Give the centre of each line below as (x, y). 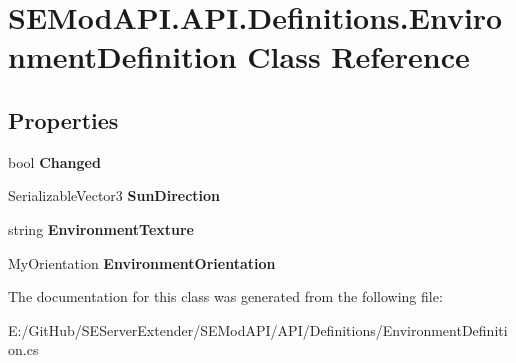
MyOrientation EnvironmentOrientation (142, 262)
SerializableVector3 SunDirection (114, 195)
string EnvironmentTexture (101, 228)
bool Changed (54, 161)
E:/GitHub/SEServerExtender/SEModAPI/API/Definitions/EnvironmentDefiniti (258, 329)
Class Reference (358, 56)
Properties (63, 119)
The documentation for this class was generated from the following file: (225, 296)
